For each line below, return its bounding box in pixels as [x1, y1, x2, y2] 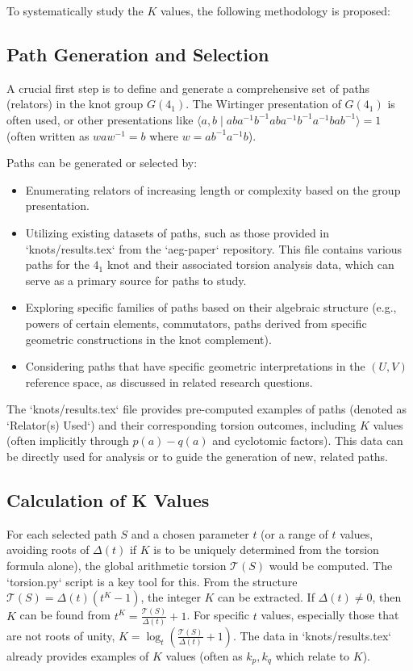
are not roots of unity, [6, 627, 115, 644]
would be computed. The [269, 557, 393, 574]
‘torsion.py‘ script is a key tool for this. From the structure [6, 572, 298, 589]
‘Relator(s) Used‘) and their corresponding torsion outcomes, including [6, 416, 357, 433]
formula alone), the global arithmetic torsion [6, 557, 227, 574]
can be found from [19, 606, 111, 623]
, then [372, 589, 402, 606]
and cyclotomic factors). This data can [212, 432, 403, 449]
